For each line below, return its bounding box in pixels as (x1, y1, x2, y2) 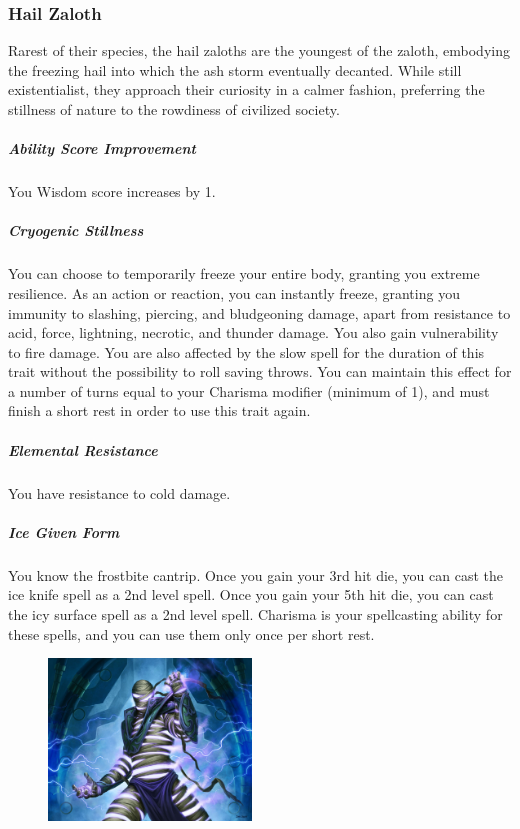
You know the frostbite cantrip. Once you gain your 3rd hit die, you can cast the (8, 564, 503, 585)
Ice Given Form (8, 521, 120, 542)
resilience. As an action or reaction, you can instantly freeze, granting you (8, 282, 460, 303)
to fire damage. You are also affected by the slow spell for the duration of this (8, 341, 485, 362)
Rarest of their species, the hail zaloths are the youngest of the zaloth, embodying (8, 40, 510, 61)
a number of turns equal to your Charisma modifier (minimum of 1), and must (8, 380, 490, 401)
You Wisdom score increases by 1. (8, 181, 216, 202)
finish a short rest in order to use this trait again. (8, 400, 311, 421)
